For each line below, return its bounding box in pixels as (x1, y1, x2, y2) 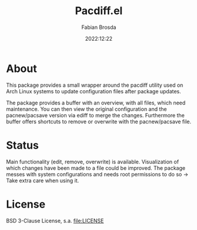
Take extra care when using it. (6, 177, 79, 184)
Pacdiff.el (75, 4, 123, 18)
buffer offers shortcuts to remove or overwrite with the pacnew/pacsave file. (6, 118, 192, 125)
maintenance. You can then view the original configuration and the (6, 105, 168, 113)
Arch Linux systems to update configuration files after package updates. (6, 87, 181, 95)
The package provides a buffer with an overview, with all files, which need (6, 99, 186, 106)
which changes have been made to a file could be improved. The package (6, 164, 186, 172)
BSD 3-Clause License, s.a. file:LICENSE (6, 217, 104, 224)
